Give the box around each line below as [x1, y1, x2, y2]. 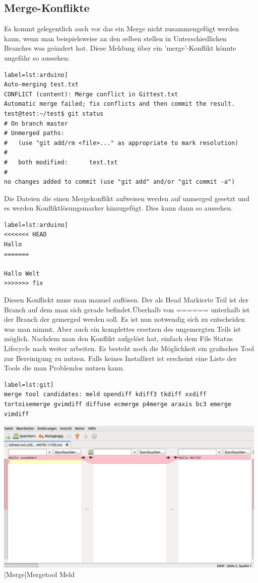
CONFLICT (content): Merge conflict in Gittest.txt [4, 90, 178, 98]
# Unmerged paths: [4, 130, 64, 137]
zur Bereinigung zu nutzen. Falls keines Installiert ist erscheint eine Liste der [4, 353, 237, 363]
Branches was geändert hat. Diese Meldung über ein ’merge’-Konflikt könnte [4, 43, 236, 53]
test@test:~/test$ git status [4, 110, 104, 117]
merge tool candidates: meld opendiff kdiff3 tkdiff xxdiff [4, 391, 207, 398]
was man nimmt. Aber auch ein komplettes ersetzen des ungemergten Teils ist [4, 323, 241, 334]
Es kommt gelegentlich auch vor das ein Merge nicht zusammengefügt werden [4, 23, 239, 34]
